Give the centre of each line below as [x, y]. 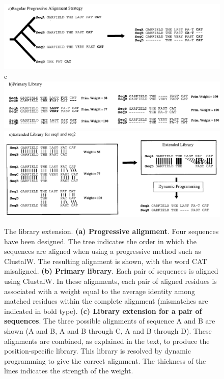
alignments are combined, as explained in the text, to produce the [107, 341]
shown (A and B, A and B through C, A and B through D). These [108, 330]
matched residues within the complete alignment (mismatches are [106, 301]
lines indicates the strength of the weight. [69, 371]
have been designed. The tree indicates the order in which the [100, 241]
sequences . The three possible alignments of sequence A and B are [110, 321]
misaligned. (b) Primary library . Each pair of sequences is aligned [111, 271]
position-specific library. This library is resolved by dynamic [97, 351]
